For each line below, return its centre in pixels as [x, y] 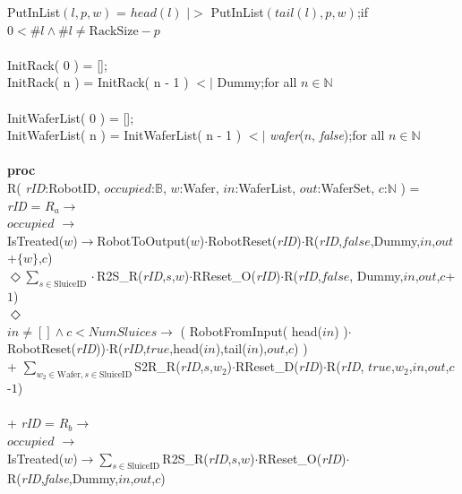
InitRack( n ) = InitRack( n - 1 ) [98, 82]
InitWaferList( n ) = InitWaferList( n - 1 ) [124, 135]
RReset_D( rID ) [279, 366]
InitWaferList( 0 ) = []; [71, 117]
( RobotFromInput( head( [251, 330]
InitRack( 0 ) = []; [57, 64]
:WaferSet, [346, 187]
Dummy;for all [257, 82]
